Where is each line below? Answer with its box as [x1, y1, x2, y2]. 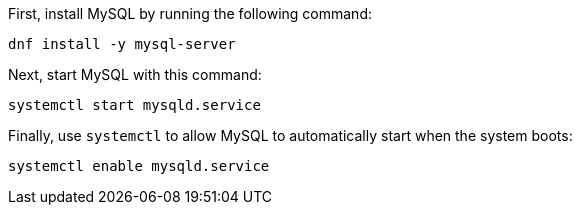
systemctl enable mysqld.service [8, 158, 270, 174]
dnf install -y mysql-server [8, 36, 236, 52]
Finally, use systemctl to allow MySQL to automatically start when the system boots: [8, 127, 573, 144]
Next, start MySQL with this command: [8, 66, 262, 83]
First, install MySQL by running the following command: [8, 5, 372, 22]
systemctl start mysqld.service [8, 97, 261, 113]
